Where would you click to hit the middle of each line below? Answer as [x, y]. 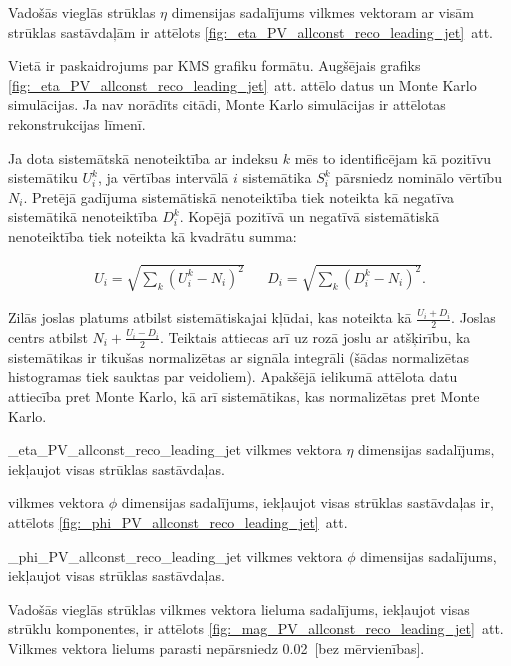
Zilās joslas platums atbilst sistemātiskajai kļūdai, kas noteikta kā [210, 317]
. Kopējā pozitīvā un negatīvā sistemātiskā [309, 216]
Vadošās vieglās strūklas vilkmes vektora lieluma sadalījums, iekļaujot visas [239, 608]
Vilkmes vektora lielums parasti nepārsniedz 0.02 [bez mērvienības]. [216, 647]
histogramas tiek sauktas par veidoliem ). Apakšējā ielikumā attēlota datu [233, 376]
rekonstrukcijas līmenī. [77, 123]
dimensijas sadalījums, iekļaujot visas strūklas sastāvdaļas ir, [307, 502]
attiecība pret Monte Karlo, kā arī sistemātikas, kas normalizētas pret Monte [244, 395]
